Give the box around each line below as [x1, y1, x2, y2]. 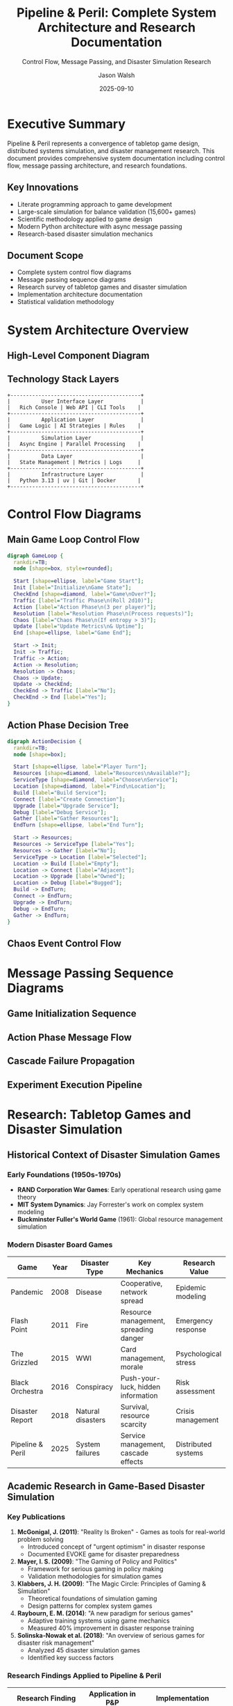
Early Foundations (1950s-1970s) [7, 1170, 121, 1180]
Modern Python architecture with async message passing [17, 222, 182, 230]
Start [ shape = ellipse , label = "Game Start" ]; [13, 577, 144, 585]
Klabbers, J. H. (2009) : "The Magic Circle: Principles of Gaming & [17, 1579, 207, 1588]
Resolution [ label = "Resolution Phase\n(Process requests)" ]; [13, 610, 194, 617]
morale [120, 1362, 144, 1371]
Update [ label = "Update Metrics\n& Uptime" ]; [13, 623, 144, 630]
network [120, 1287, 148, 1297]
